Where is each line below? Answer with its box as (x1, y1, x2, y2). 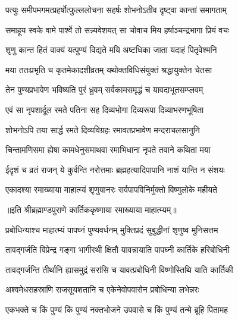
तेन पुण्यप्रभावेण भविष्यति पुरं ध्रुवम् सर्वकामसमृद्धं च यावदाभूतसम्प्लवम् (5, 83, 203, 96)
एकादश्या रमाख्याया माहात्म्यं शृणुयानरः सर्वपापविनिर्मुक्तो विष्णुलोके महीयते (5, 183, 217, 196)
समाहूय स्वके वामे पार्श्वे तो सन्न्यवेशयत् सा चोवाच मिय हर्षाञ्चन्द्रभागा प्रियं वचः (5, 23, 230, 36)
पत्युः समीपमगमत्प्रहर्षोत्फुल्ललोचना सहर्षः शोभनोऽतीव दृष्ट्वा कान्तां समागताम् (5, 4, 227, 15)
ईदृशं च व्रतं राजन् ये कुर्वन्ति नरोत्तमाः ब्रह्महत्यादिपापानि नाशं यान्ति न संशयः (5, 163, 225, 175)
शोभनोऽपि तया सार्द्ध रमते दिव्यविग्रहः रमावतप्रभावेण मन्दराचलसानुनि (5, 123, 200, 136)
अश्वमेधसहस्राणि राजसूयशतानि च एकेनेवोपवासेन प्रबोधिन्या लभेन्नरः (5, 283, 199, 296)
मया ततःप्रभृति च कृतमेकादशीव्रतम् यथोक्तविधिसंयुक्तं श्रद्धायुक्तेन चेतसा (5, 63, 212, 76)
